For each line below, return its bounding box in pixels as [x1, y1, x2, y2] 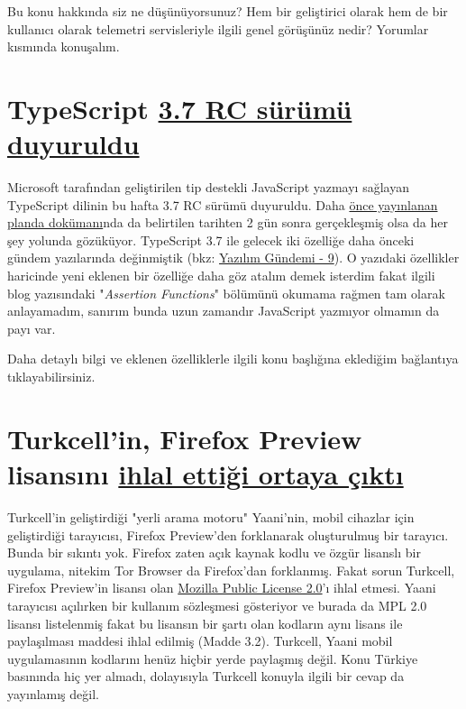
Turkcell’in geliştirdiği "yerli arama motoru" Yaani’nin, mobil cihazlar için [7, 507, 415, 526]
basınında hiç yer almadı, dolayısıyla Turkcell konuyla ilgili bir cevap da [7, 667, 405, 686]
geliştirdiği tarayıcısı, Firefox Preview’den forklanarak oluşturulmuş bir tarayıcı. [7, 525, 449, 544]
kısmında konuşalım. [7, 37, 120, 56]
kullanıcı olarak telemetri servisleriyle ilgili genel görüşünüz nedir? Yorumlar [7, 19, 429, 38]
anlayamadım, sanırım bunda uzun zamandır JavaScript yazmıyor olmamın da [7, 301, 440, 320]
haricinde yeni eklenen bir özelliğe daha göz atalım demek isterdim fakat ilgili [7, 266, 435, 285]
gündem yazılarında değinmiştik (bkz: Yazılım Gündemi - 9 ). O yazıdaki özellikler [7, 248, 460, 267]
